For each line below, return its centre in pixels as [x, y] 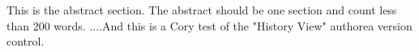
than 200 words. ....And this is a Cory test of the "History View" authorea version [209, 25]
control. [26, 41]
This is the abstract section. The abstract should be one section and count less [202, 10]
